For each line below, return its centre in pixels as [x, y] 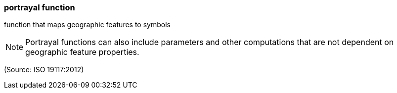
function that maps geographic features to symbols [87, 25]
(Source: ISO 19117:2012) [44, 70]
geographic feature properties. [82, 52]
